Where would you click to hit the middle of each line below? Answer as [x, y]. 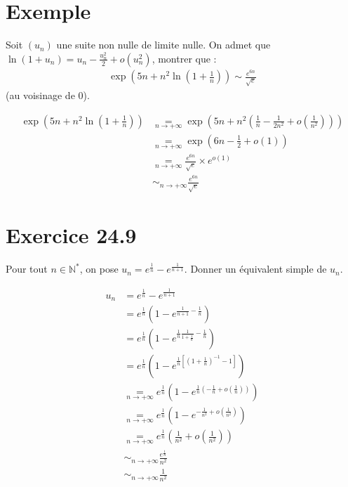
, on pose [99, 269]
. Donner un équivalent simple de [255, 269]
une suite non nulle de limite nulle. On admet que [163, 45]
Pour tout [27, 269]
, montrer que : [184, 58]
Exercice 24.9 [71, 235]
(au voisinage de [40, 95]
